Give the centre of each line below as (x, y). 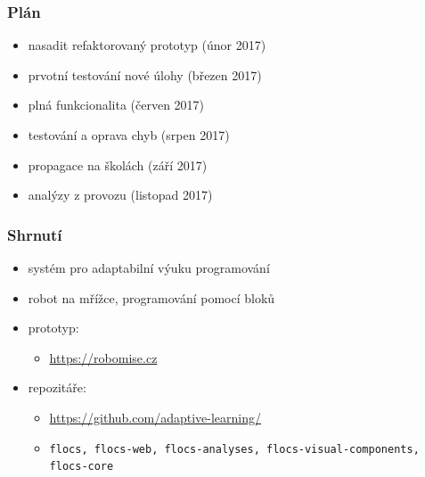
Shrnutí (35, 234)
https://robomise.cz (103, 357)
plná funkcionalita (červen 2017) (116, 105)
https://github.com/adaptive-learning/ (155, 417)
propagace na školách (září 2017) (118, 164)
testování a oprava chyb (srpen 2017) (129, 135)
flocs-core (82, 467)
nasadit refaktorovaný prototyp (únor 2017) (147, 45)
